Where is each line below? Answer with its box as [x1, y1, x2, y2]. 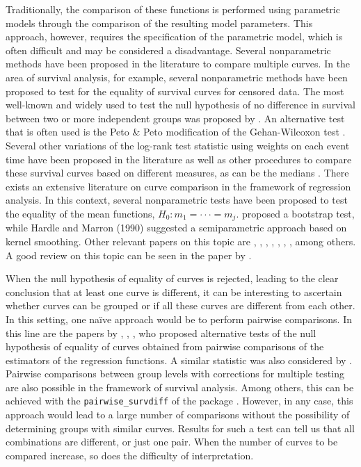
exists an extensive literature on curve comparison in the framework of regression [6, 179, 351, 193]
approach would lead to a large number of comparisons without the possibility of [6, 407, 350, 422]
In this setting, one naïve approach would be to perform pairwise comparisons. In [6, 311, 352, 326]
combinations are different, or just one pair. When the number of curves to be [6, 434, 338, 449]
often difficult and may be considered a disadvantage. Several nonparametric [6, 42, 331, 57]
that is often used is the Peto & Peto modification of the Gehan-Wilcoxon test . [6, 124, 346, 139]
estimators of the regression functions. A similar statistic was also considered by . [6, 352, 353, 367]
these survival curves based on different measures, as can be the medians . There [6, 165, 349, 180]
